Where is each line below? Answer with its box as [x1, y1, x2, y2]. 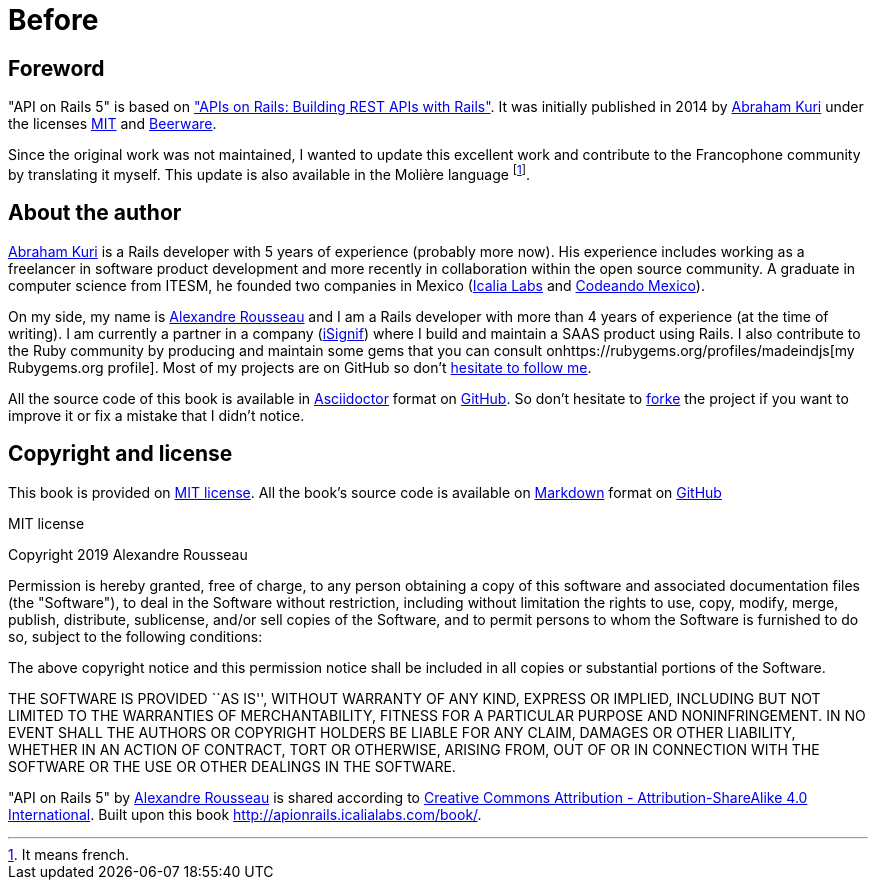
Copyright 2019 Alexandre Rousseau [8, 545, 248, 563]
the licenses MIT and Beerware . [8, 115, 217, 133]
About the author [8, 200, 182, 226]
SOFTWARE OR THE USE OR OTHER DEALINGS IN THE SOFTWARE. [8, 757, 456, 775]
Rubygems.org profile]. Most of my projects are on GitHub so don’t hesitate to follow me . [8, 358, 592, 376]
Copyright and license [8, 441, 233, 467]
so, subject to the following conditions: [8, 627, 263, 645]
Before [8, 3, 99, 37]
